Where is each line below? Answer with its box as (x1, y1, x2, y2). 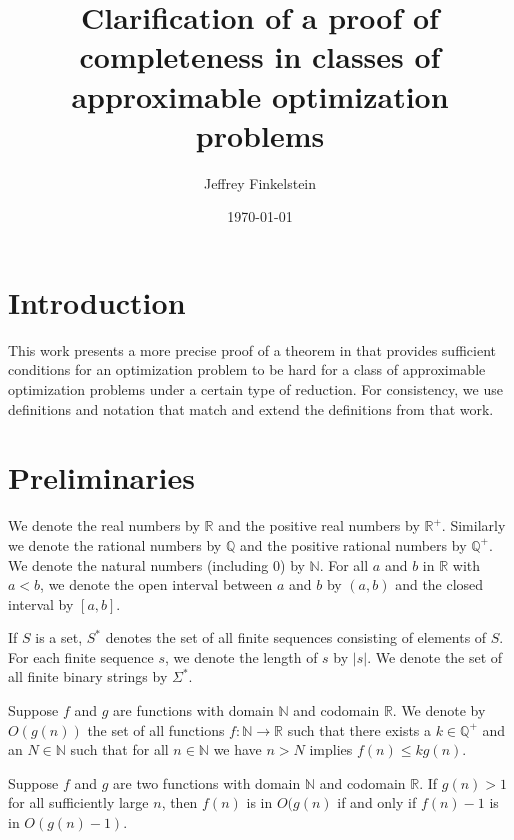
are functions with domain (113, 700, 274, 721)
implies (309, 739, 353, 760)
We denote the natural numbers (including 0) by (8, 554, 305, 575)
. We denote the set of (367, 646, 503, 667)
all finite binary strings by (8, 666, 168, 687)
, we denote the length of (164, 646, 318, 667)
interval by (8, 593, 74, 614)
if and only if (337, 792, 417, 813)
